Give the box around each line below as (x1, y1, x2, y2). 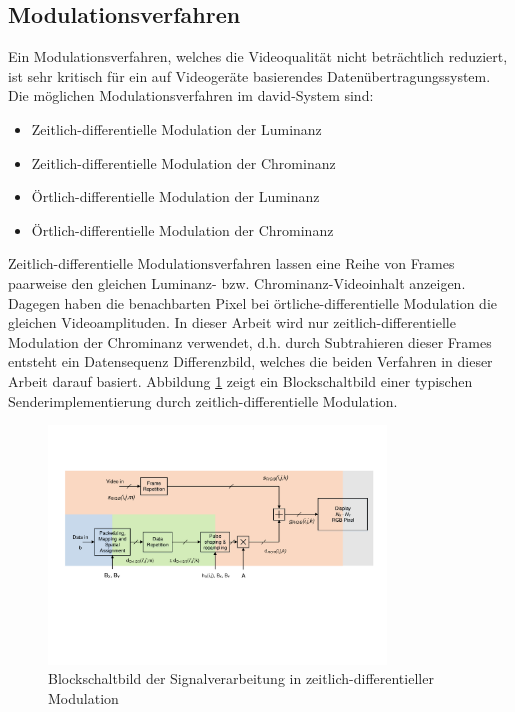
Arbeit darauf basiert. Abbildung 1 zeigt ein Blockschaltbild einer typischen (8, 370, 473, 391)
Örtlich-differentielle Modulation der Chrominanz (31, 219, 334, 240)
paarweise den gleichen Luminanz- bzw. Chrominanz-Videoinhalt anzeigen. (8, 272, 466, 293)
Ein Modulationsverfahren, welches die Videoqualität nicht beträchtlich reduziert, (8, 46, 508, 67)
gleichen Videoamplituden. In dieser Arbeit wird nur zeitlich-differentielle (8, 312, 456, 333)
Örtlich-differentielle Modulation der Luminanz (31, 186, 320, 207)
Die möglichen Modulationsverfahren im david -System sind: (8, 85, 374, 106)
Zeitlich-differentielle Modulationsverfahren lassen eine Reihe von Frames (8, 253, 455, 274)
